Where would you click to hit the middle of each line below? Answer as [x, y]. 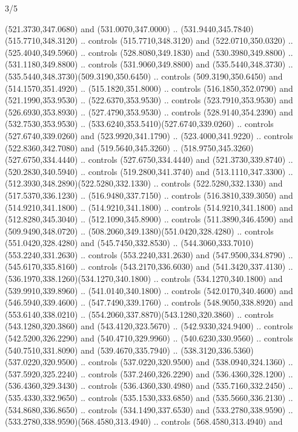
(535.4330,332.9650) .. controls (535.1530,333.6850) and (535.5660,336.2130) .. [149, 397]
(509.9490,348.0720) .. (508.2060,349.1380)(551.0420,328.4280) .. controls [139, 231]
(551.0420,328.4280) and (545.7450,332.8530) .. [91, 243]
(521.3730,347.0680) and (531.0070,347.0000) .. [91, 28]
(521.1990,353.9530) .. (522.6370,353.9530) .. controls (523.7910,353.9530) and [149, 100]
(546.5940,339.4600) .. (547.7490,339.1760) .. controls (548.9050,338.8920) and [149, 302]
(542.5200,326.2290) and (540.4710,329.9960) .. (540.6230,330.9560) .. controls [149, 338]
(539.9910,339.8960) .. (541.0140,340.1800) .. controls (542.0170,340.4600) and [149, 290]
